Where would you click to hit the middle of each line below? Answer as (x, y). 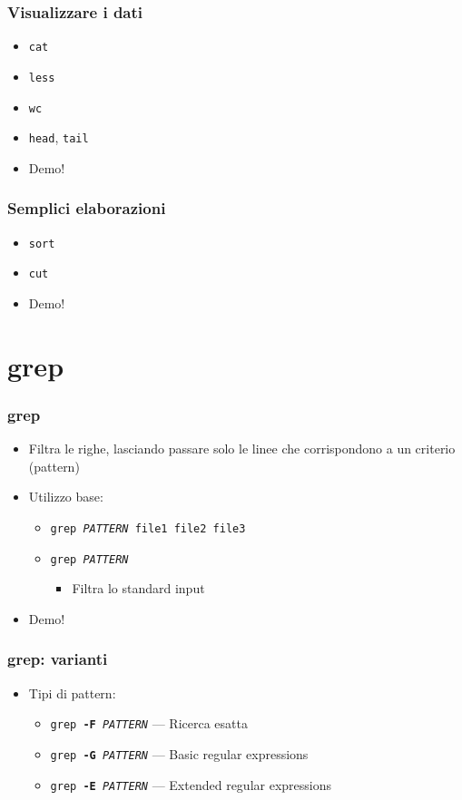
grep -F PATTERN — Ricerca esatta (149, 723)
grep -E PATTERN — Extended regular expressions (191, 784)
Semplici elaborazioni (87, 208)
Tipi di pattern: (72, 693)
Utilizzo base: (66, 497)
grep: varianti (58, 659)
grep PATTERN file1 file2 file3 (148, 528)
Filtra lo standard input (138, 588)
